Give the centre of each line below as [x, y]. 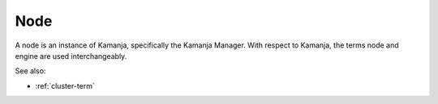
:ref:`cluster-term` [65, 85]
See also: [30, 71]
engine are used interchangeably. [71, 56]
